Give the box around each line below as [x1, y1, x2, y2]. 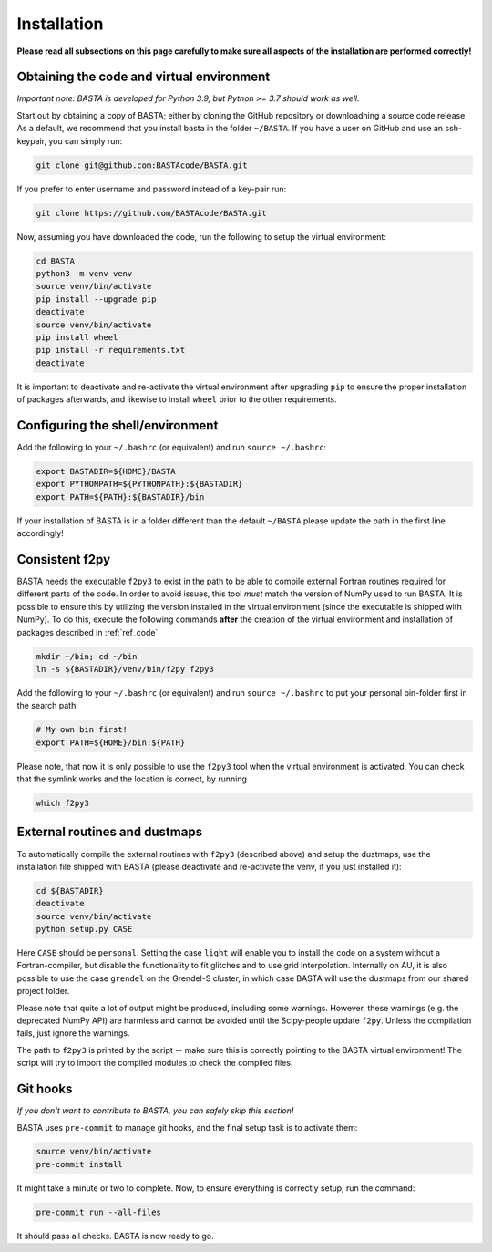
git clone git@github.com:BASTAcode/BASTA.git [36, 160, 248, 171]
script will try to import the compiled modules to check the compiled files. [16, 1058, 293, 1069]
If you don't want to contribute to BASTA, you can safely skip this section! [16, 1105, 294, 1116]
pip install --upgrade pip [36, 294, 157, 305]
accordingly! [16, 528, 64, 539]
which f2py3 [36, 798, 90, 809]
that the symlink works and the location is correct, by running [16, 773, 248, 784]
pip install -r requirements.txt [36, 345, 186, 356]
